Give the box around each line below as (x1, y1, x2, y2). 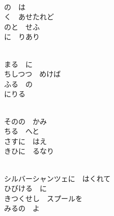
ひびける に (4, 183, 47, 194)
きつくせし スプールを (4, 193, 82, 203)
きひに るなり (4, 146, 54, 156)
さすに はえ (4, 135, 47, 146)
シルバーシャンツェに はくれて (4, 173, 111, 183)
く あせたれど (4, 11, 54, 22)
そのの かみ (4, 115, 47, 126)
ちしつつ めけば (4, 68, 61, 79)
